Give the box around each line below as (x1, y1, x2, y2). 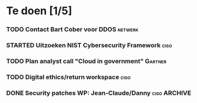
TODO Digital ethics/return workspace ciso (6, 73, 131, 81)
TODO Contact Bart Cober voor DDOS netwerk (6, 25, 139, 34)
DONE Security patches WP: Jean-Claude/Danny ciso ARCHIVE (6, 89, 192, 97)
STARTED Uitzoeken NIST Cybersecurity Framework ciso (6, 41, 173, 50)
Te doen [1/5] (6, 4, 73, 18)
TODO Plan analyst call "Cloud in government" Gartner (6, 57, 167, 65)
